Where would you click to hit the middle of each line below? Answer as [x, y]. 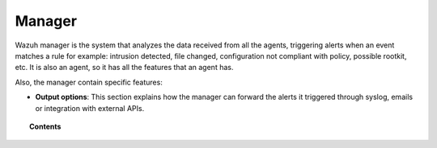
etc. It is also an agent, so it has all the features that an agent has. [124, 68]
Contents [45, 126]
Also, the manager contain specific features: [89, 82]
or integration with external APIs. [90, 108]
